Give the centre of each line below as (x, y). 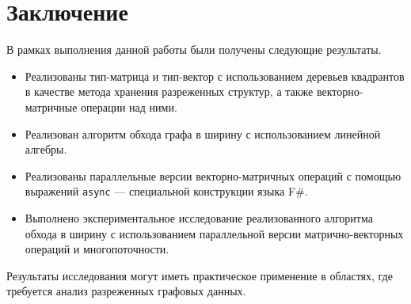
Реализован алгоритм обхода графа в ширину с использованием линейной (203, 133)
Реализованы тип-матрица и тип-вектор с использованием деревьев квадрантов (215, 76)
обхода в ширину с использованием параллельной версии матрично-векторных (214, 233)
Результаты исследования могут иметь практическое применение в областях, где (200, 275)
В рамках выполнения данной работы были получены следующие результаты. (194, 49)
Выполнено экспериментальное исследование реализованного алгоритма (199, 217)
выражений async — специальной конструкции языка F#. (166, 191)
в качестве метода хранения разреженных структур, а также (169, 91)
